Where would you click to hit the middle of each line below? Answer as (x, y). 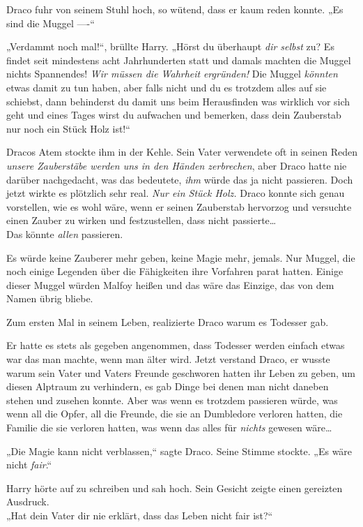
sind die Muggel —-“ (51, 23)
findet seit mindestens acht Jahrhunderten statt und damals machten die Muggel (179, 60)
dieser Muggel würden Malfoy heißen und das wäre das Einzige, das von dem (170, 284)
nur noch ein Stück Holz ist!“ (68, 128)
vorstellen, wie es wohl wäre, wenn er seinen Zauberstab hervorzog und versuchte (179, 206)
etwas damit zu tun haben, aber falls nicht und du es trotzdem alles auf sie (167, 87)
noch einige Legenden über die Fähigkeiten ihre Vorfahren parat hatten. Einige (175, 271)
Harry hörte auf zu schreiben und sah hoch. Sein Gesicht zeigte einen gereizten (175, 488)
